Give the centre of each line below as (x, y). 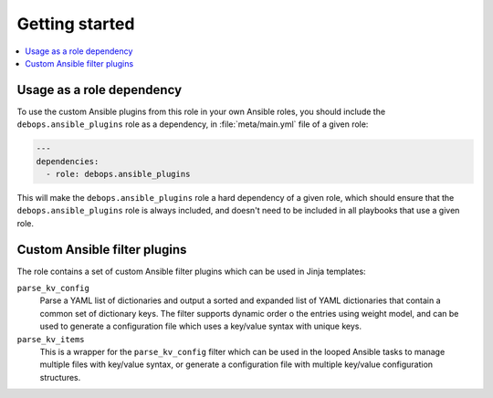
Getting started (76, 24)
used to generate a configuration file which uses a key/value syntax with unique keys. (201, 326)
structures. (60, 377)
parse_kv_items (51, 339)
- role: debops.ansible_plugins (118, 174)
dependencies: (68, 161)
